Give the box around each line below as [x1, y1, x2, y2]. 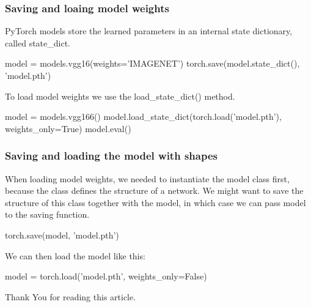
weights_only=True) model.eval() [5, 122, 131, 135]
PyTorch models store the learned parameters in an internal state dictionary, [5, 24, 293, 37]
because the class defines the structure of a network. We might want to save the [5, 184, 304, 197]
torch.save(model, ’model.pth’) [5, 228, 119, 241]
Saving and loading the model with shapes [5, 148, 218, 163]
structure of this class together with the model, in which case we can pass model [5, 196, 306, 209]
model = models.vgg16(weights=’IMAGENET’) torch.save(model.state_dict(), [5, 57, 300, 70]
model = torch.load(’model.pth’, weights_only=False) [5, 270, 207, 283]
